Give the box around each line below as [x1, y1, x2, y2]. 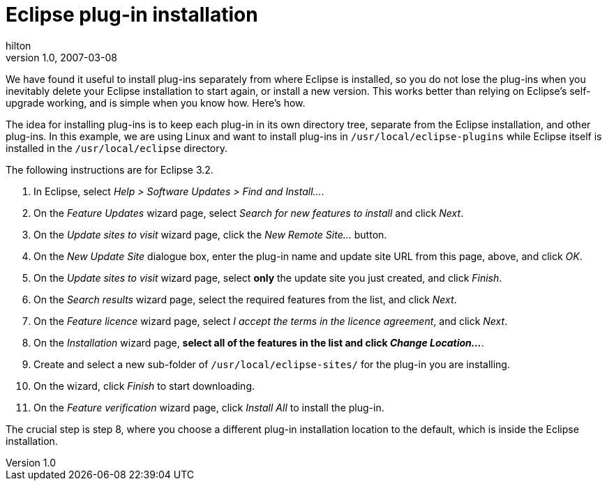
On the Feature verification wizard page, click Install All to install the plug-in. [33, 401, 384, 413]
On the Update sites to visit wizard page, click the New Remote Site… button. [33, 228, 387, 241]
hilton [6, 39, 31, 52]
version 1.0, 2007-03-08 [6, 51, 117, 63]
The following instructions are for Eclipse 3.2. [6, 163, 213, 176]
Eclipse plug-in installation [6, 3, 258, 26]
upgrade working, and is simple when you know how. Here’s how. [6, 96, 306, 109]
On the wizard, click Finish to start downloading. [33, 379, 255, 392]
